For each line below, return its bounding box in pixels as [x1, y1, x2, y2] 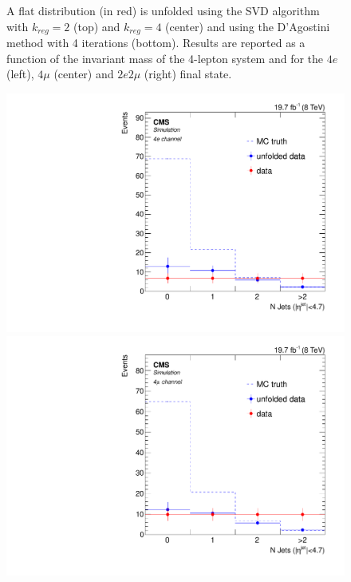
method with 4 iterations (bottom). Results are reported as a [6, 34, 306, 51]
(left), [6, 65, 34, 82]
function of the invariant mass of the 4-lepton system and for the [6, 49, 324, 66]
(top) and [73, 18, 120, 34]
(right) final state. [144, 65, 232, 82]
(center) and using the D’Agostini [165, 18, 330, 34]
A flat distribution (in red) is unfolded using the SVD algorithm [6, 2, 320, 18]
